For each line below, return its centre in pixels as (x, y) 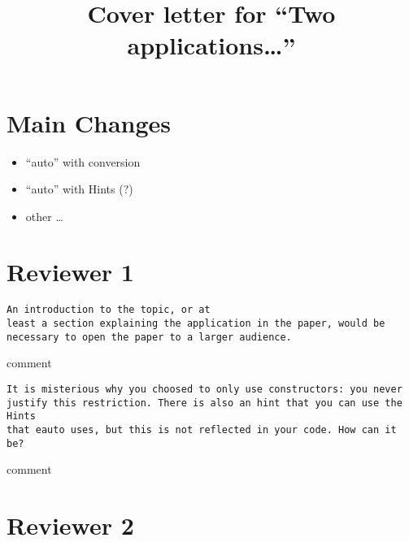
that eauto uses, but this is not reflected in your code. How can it (202, 429)
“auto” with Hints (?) (79, 189)
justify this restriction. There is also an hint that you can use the (204, 403)
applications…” (211, 45)
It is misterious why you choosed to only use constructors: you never (204, 389)
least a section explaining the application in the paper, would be (196, 324)
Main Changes (89, 122)
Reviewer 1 (70, 272)
